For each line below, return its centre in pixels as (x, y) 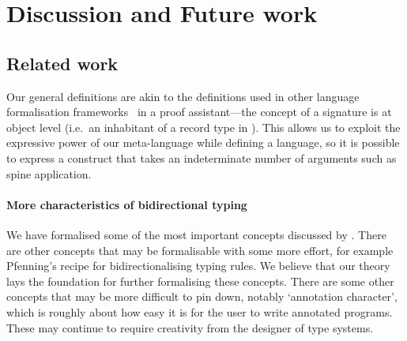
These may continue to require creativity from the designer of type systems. (190, 327)
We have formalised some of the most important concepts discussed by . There (196, 234)
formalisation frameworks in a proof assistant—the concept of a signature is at (199, 112)
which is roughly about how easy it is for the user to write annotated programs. (200, 311)
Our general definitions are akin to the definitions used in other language (183, 96)
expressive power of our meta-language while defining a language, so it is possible (203, 142)
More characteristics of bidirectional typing (127, 204)
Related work (62, 63)
